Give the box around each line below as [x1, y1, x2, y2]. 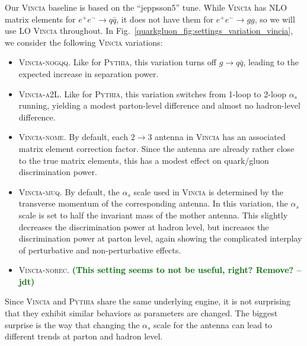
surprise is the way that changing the [5, 318, 140, 331]
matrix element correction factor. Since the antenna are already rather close [18, 142, 295, 154]
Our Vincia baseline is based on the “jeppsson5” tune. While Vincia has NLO [5, 1, 287, 13]
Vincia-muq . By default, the [18, 185, 120, 198]
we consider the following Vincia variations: [5, 36, 163, 48]
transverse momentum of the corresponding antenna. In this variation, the [18, 197, 288, 209]
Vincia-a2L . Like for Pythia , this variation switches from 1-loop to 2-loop [18, 87, 286, 100]
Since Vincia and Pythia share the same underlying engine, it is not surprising [5, 295, 291, 307]
